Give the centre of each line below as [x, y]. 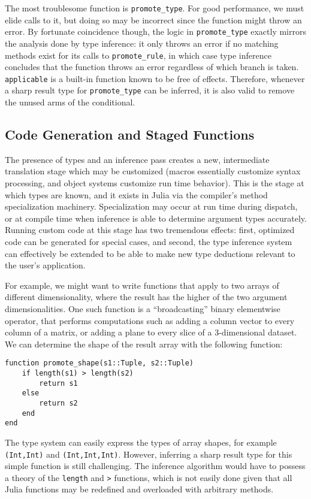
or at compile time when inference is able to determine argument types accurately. [156, 218]
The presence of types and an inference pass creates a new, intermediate [137, 159]
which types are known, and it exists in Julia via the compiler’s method [136, 194]
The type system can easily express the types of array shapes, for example [141, 442]
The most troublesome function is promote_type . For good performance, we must [155, 8]
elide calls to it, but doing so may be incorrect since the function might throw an [153, 19]
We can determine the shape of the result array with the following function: [144, 344]
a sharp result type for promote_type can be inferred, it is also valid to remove [150, 90]
